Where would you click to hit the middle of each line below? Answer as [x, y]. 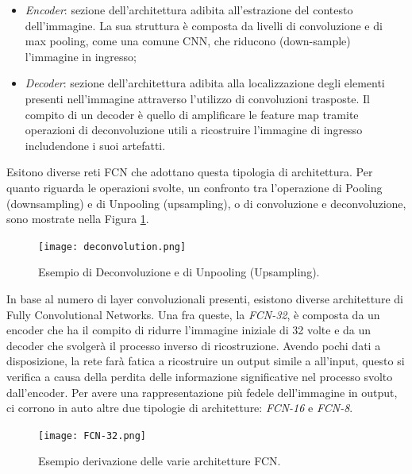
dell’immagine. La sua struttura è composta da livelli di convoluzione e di [204, 25]
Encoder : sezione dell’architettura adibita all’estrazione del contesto [189, 10]
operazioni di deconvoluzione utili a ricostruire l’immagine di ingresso [194, 130]
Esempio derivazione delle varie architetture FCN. [160, 461]
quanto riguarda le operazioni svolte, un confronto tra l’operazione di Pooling [194, 187]
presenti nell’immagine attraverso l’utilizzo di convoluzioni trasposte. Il [197, 98]
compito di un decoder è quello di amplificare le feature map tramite [192, 114]
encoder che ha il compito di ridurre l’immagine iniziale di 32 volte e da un [189, 330]
